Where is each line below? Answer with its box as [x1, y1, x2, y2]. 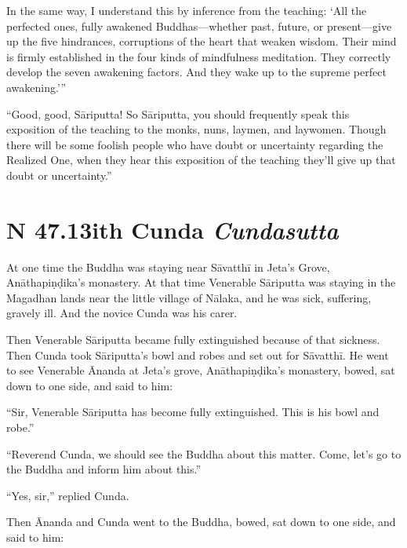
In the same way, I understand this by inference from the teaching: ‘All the [6, 2, 367, 18]
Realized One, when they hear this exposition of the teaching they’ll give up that [6, 152, 396, 168]
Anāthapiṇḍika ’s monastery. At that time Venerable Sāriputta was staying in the [6, 274, 396, 290]
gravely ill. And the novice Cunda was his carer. [6, 305, 238, 321]
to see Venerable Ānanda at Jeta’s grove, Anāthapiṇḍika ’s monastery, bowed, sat [6, 362, 395, 378]
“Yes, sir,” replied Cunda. [6, 487, 129, 503]
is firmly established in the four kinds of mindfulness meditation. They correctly [6, 48, 391, 64]
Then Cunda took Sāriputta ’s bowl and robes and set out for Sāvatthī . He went [6, 346, 389, 363]
